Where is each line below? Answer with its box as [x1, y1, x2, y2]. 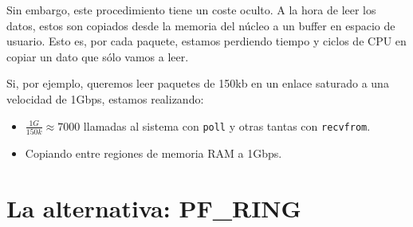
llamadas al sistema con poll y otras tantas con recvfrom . [83, 117, 371, 134]
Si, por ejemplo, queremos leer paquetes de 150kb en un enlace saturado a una [6, 75, 389, 92]
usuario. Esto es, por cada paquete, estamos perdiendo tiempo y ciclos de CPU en [6, 33, 407, 49]
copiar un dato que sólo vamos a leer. [6, 48, 189, 65]
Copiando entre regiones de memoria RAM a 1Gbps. [25, 144, 282, 161]
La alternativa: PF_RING [6, 191, 301, 224]
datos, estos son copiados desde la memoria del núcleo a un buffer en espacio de [6, 17, 395, 33]
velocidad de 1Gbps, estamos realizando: [6, 90, 204, 107]
